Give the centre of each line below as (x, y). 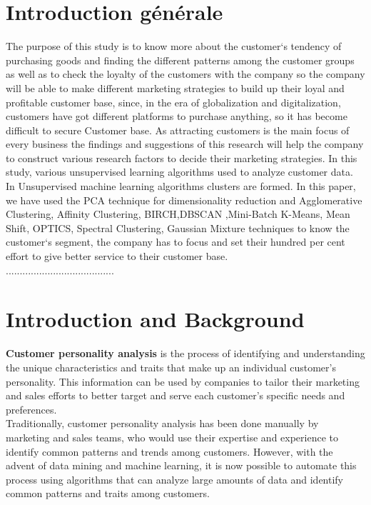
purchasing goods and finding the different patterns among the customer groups (180, 60)
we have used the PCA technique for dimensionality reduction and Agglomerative (184, 200)
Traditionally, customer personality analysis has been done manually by (162, 423)
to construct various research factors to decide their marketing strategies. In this (182, 157)
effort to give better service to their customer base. (117, 256)
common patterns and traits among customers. (108, 493)
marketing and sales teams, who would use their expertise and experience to (172, 437)
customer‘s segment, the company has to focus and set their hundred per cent (176, 242)
